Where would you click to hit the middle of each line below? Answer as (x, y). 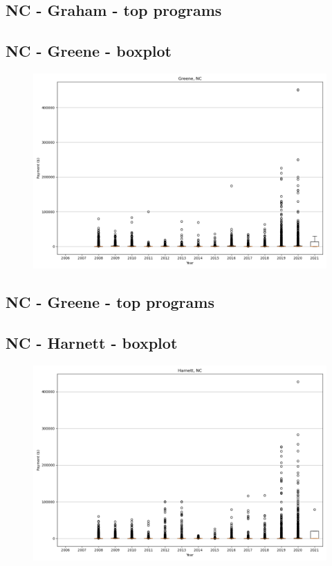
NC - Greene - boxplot (89, 51)
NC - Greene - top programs (110, 302)
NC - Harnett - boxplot (92, 343)
